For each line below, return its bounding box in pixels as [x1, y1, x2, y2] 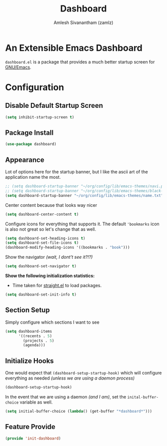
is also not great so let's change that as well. [5, 226, 96, 232]
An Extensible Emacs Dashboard [5, 42, 143, 53]
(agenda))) [23, 343, 46, 348]
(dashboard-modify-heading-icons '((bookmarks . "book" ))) [5, 245, 130, 250]
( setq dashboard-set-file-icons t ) [5, 240, 79, 245]
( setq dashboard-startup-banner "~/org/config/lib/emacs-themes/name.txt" [5, 193, 164, 198]
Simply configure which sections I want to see [5, 319, 99, 325]
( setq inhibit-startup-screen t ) [5, 114, 75, 120]
